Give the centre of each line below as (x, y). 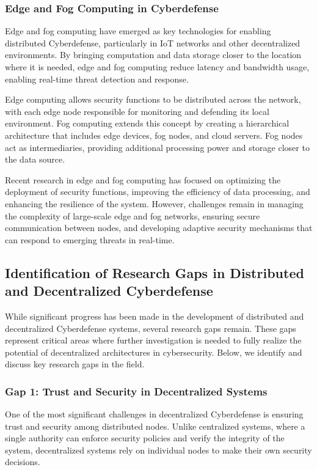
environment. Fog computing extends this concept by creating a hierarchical (147, 123)
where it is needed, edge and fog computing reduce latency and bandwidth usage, (157, 67)
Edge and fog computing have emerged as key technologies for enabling (138, 31)
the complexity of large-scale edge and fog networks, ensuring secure (133, 215)
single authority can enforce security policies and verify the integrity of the (145, 438)
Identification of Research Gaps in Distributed (155, 272)
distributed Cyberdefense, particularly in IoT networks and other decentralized (153, 42)
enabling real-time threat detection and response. (97, 79)
